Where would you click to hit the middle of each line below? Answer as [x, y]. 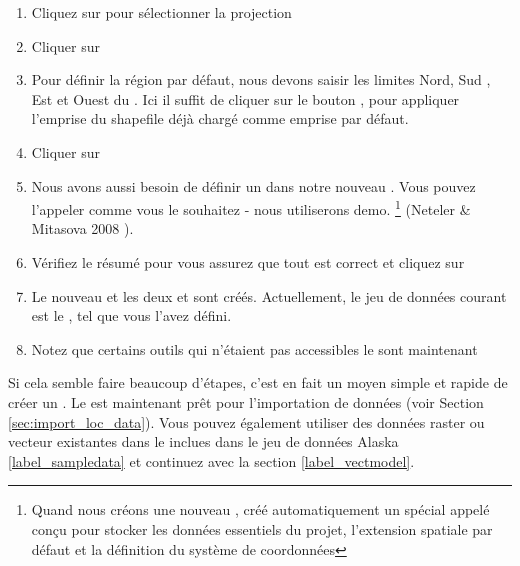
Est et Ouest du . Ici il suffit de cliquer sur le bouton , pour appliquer [245, 98]
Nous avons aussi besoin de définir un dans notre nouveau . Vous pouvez [253, 185]
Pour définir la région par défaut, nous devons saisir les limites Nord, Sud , [261, 79]
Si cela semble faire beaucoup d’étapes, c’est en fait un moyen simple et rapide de [258, 382]
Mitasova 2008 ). [82, 228]
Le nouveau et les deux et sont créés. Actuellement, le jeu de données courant [269, 295]
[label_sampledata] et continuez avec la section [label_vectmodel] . [211, 460]
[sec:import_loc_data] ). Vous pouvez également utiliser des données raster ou [246, 421]
